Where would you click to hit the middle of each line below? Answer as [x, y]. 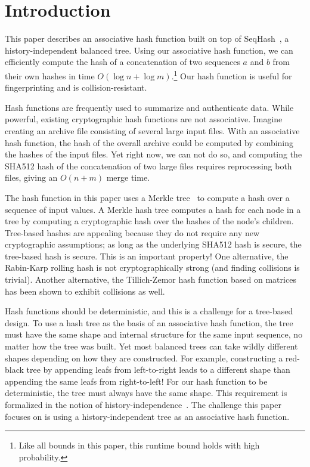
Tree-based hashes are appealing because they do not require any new [132, 232]
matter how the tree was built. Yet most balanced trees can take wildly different [151, 346]
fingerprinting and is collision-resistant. [76, 87]
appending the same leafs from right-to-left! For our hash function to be [136, 381]
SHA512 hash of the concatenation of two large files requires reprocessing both [148, 166]
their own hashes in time [50, 75]
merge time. [128, 177]
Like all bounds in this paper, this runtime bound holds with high [139, 445]
